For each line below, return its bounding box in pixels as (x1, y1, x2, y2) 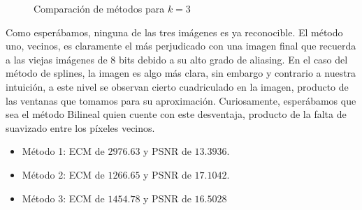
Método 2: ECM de (22, 167, 105, 181)
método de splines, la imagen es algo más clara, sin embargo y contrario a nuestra (6, 66, 356, 80)
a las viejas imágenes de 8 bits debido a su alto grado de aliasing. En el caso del (6, 52, 348, 66)
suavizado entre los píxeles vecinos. (6, 120, 155, 135)
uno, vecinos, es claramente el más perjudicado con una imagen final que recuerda (6, 38, 356, 53)
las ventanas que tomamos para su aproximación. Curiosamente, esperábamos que (6, 93, 356, 107)
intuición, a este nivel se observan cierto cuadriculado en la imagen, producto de (6, 79, 349, 93)
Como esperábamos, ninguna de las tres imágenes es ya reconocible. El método (6, 24, 343, 39)
